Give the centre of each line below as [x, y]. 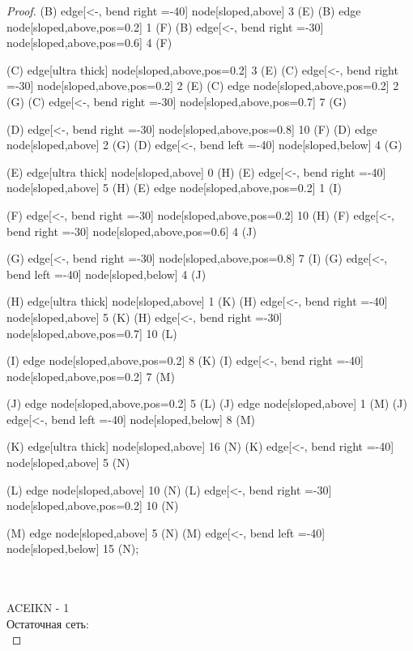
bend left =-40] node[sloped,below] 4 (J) [106, 274]
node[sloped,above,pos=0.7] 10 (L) [92, 333]
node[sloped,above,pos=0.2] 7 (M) [91, 376]
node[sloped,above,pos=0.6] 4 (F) [89, 43]
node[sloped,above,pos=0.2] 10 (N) [93, 505]
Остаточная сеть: [48, 623]
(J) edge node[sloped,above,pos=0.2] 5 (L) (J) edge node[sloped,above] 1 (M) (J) [207, 403]
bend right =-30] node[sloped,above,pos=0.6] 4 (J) [132, 231]
